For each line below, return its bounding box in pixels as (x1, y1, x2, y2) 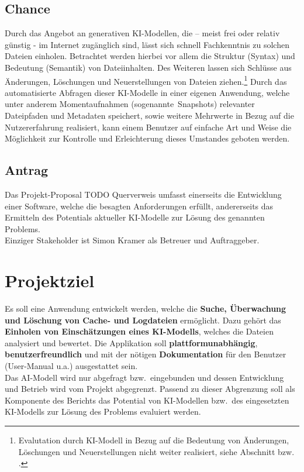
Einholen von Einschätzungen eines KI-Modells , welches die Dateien (5, 325, 274, 337)
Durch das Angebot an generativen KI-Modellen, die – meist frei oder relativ (5, 27, 280, 39)
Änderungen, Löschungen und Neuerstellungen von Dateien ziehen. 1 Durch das (5, 73, 287, 87)
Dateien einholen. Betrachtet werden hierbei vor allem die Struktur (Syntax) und (5, 50, 295, 62)
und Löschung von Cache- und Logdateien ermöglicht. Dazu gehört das (5, 313, 281, 326)
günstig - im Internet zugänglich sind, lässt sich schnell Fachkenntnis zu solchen (5, 38, 289, 50)
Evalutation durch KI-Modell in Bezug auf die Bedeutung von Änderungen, (18, 434, 289, 446)
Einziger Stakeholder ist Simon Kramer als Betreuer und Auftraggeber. (5, 234, 260, 246)
